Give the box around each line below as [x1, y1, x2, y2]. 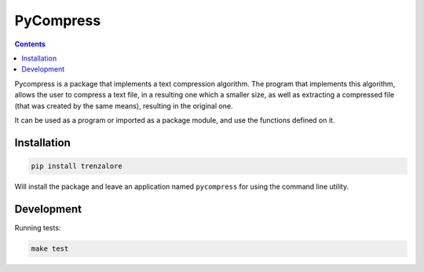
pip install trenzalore [31, 161, 123, 171]
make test [31, 244, 69, 253]
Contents [14, 39, 46, 49]
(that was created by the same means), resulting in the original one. [14, 101, 233, 110]
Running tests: [14, 222, 61, 232]
